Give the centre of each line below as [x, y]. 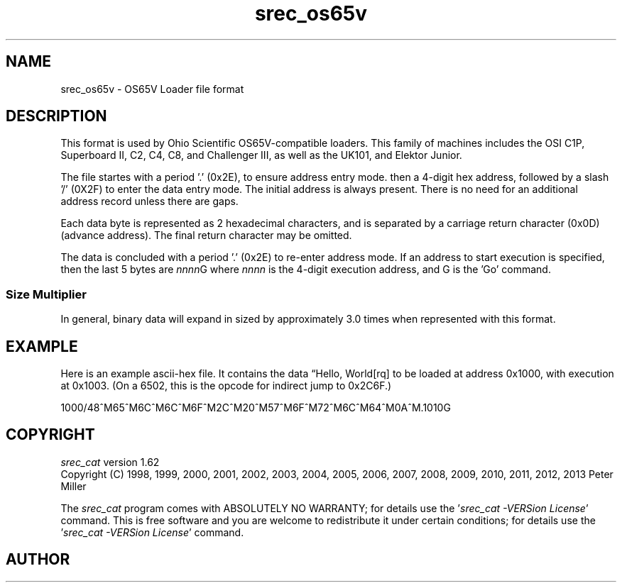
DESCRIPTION [56, 116]
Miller [73, 486]
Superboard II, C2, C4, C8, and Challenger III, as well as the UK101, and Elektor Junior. [261, 155]
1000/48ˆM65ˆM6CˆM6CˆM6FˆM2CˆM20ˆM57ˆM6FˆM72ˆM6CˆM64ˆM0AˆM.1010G [256, 408]
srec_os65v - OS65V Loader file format [152, 89]
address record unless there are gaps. [149, 201]
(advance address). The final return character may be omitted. [206, 235]
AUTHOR [38, 560]
